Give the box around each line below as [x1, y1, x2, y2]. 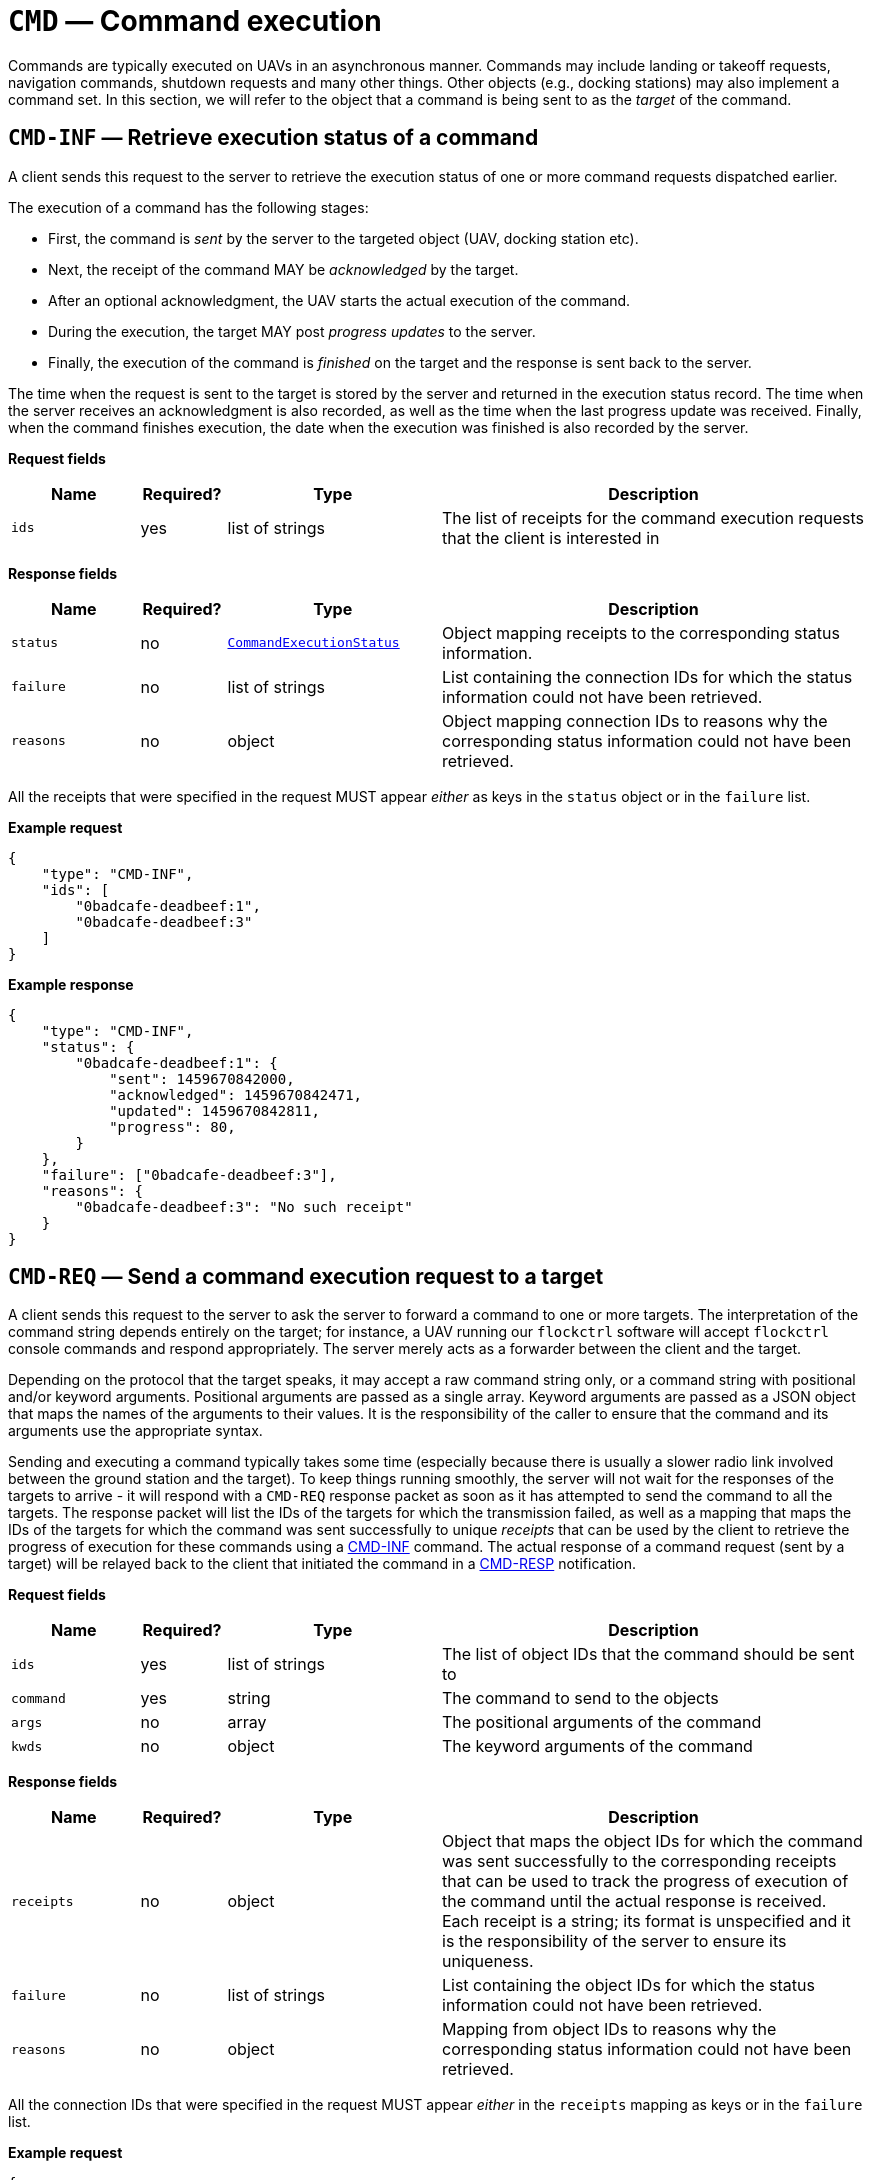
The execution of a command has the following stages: [8, 198, 369, 216]
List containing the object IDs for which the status [442, 1975, 815, 1996]
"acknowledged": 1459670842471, [109, 1086, 363, 1103]
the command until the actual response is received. [442, 1891, 827, 1912]
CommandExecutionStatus [227, 635, 400, 651]
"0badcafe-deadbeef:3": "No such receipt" [75, 1198, 413, 1215]
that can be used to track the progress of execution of [442, 1871, 849, 1892]
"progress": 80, [109, 1118, 236, 1135]
